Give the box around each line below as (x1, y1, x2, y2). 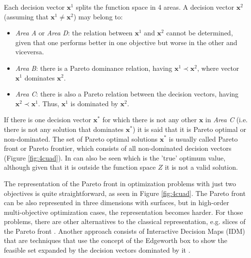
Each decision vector (4, 2, 65, 12)
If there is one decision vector (4, 114, 91, 125)
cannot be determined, (166, 28, 233, 38)
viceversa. (15, 47, 44, 57)
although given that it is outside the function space (4, 162, 156, 172)
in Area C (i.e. (205, 114, 248, 125)
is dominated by (70, 98, 118, 108)
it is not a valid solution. (165, 162, 238, 172)
